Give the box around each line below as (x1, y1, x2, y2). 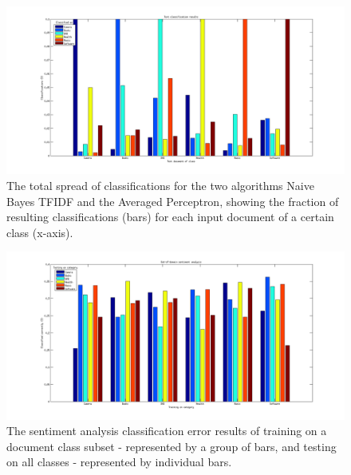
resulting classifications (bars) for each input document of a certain (6, 208, 334, 225)
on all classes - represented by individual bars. (6, 453, 232, 470)
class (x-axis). (6, 224, 73, 240)
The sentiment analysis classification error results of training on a (6, 422, 327, 439)
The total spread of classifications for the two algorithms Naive (6, 176, 314, 193)
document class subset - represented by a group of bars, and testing (6, 437, 337, 454)
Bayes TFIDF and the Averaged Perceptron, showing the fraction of (6, 192, 339, 209)
